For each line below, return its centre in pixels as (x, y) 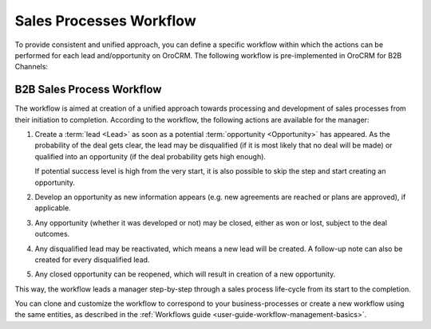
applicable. (53, 208)
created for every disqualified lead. (92, 260)
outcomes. (52, 234)
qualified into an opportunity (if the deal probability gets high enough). (150, 156)
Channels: (31, 67)
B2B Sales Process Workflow (88, 90)
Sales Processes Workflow (105, 21)
